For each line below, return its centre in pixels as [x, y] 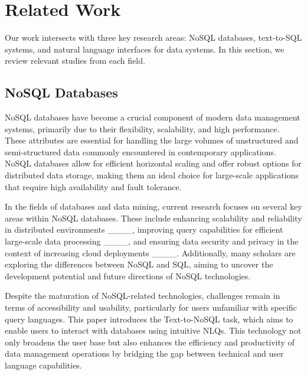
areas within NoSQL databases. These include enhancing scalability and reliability [153, 218]
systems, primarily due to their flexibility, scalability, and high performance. [142, 128]
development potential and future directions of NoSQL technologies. [128, 275]
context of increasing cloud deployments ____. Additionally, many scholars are [150, 252]
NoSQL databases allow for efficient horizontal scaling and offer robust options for [153, 163]
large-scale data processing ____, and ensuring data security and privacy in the [152, 241]
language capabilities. [43, 365]
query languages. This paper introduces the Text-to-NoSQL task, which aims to [149, 319]
